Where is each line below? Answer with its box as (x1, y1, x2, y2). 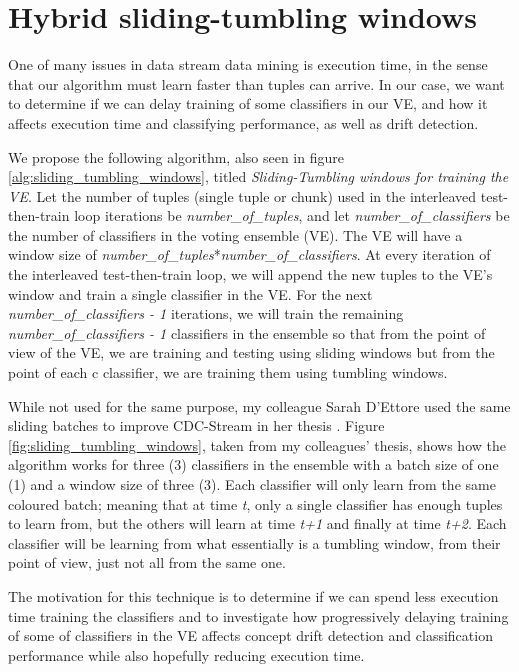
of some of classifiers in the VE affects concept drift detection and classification (8, 625, 493, 646)
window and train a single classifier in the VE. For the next (8, 283, 373, 304)
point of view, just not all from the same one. (8, 552, 286, 573)
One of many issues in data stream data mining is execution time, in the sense (8, 54, 488, 75)
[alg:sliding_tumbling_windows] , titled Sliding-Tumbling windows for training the (8, 166, 509, 187)
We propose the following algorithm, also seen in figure (8, 146, 344, 167)
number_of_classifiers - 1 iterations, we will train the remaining (8, 303, 404, 324)
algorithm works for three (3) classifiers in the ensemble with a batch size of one (8, 454, 499, 475)
